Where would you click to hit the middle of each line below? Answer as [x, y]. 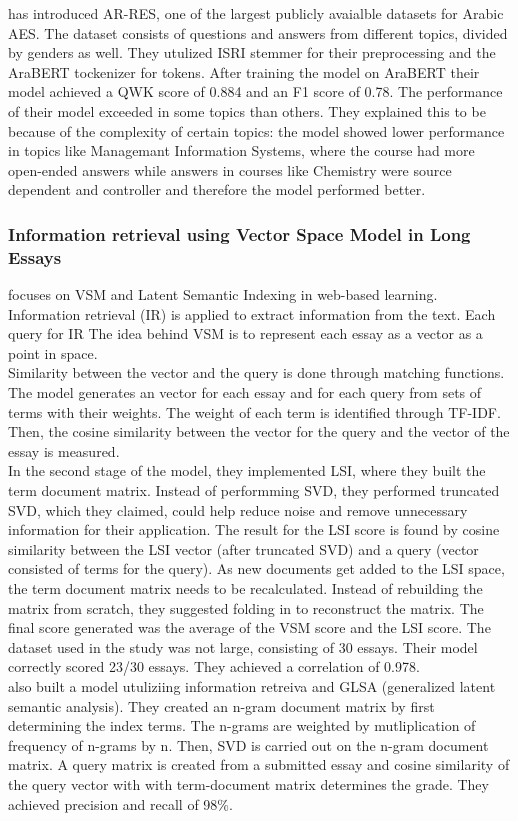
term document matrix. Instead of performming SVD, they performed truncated [254, 490]
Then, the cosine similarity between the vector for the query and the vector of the [259, 431]
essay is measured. [64, 450]
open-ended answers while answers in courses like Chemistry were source [230, 169]
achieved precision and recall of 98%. [120, 803]
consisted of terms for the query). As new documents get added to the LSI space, [256, 568]
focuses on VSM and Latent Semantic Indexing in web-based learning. [223, 294]
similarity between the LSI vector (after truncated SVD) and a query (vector [243, 548]
